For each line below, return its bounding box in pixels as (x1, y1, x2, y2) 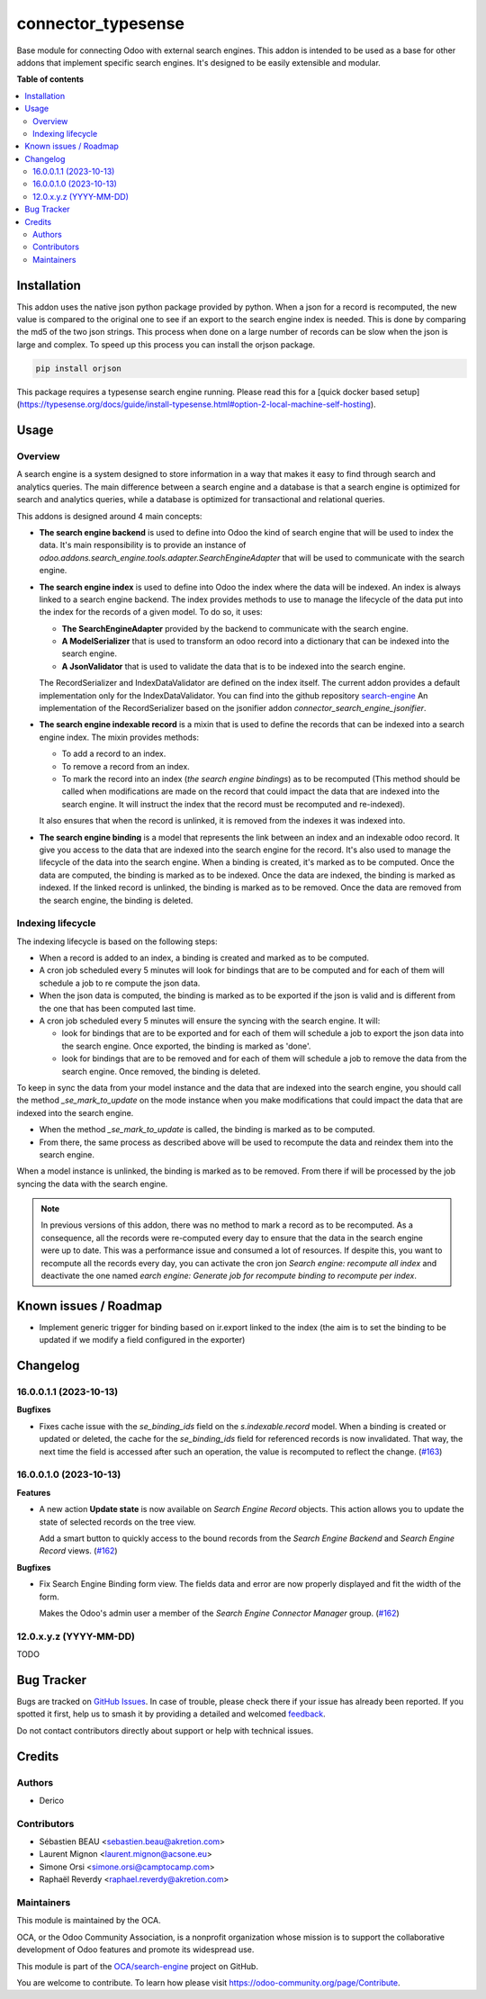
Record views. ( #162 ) (39, 1545, 118, 1556)
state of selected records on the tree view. (39, 1517, 196, 1527)
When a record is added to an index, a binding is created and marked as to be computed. (39, 952, 369, 963)
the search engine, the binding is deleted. (39, 895, 193, 905)
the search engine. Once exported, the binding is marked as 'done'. (61, 1040, 311, 1051)
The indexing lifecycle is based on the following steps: (16, 936, 218, 947)
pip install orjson (35, 363, 121, 374)
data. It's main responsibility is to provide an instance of (39, 540, 247, 551)
